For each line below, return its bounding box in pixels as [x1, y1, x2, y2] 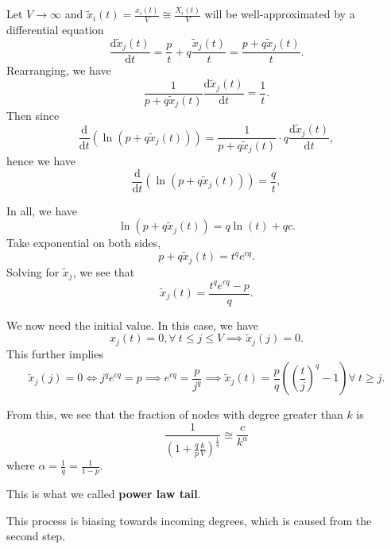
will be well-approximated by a [204, 6, 355, 22]
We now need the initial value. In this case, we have [6, 316, 259, 333]
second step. [6, 528, 66, 544]
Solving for [6, 263, 60, 280]
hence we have [6, 153, 76, 169]
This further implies [6, 345, 103, 361]
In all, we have [6, 202, 78, 218]
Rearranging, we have [6, 62, 111, 79]
